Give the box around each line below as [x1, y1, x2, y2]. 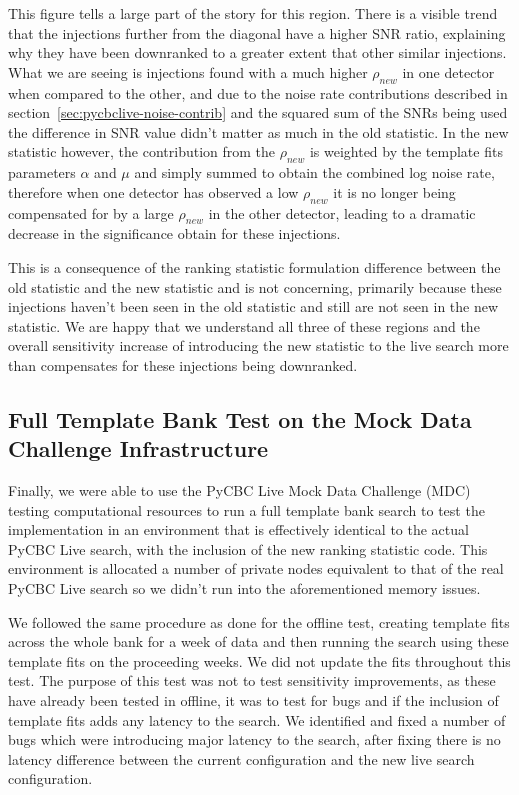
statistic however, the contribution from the [8, 141, 276, 162]
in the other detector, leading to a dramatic [208, 202, 476, 223]
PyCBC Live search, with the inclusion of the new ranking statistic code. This [8, 538, 488, 559]
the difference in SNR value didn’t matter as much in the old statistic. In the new [8, 121, 509, 142]
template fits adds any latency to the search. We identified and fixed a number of [8, 709, 506, 730]
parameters [8, 162, 76, 183]
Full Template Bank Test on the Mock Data [8, 403, 472, 434]
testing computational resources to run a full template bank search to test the [8, 499, 485, 520]
